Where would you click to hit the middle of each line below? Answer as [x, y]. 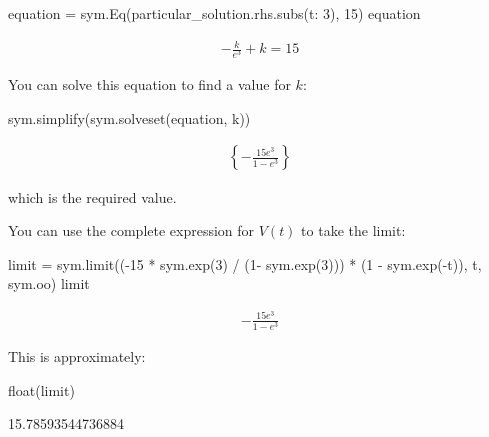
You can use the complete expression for [131, 230]
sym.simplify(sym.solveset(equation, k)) [129, 117]
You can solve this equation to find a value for [149, 84]
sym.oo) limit [49, 283]
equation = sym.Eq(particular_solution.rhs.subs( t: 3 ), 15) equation [214, 13]
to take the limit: [353, 230]
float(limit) [41, 389]
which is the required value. [92, 196]
